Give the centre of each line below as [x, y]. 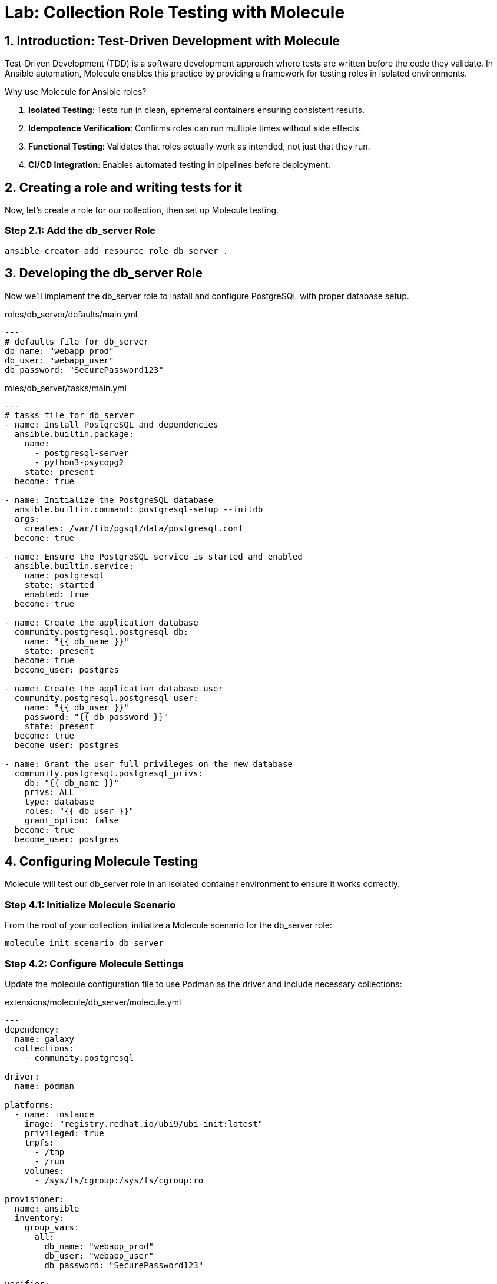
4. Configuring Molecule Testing [102, 862]
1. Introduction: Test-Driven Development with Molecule [172, 41]
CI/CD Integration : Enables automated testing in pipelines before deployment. [180, 165]
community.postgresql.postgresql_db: [101, 632]
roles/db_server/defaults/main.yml [71, 314]
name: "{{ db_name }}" [77, 641]
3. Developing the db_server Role [104, 273]
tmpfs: [39, 1142]
